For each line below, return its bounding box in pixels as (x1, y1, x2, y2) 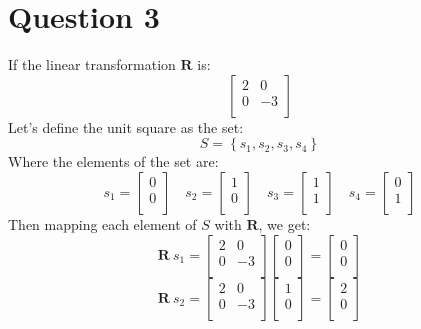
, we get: (258, 213, 311, 234)
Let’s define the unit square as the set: (8, 116, 244, 137)
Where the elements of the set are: (8, 151, 219, 172)
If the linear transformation (8, 54, 176, 75)
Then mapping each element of (8, 213, 197, 234)
